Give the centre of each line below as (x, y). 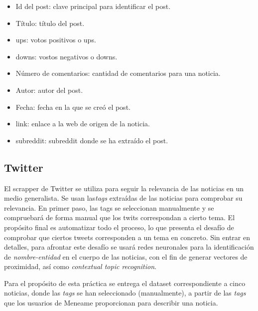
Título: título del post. (50, 23)
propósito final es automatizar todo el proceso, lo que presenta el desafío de (119, 227)
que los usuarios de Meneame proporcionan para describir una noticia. (111, 303)
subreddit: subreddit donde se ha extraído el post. (92, 140)
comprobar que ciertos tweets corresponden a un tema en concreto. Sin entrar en (127, 237)
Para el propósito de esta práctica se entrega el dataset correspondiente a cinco (125, 283)
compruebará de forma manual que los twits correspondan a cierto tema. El (120, 217)
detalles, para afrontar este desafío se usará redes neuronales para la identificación (129, 247)
